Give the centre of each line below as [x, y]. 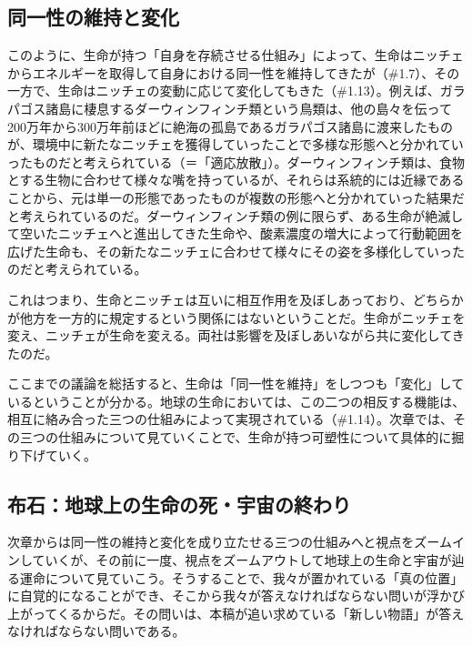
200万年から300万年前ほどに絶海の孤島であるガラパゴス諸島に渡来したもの [230, 126]
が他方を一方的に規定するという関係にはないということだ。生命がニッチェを [236, 317]
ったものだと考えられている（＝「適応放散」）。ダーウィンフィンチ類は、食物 [236, 161]
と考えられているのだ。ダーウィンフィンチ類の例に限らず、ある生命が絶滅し [236, 215]
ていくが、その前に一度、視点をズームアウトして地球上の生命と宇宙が [242, 560]
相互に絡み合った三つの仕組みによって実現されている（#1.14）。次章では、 [231, 419]
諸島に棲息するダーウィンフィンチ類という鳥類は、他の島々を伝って [249, 108]
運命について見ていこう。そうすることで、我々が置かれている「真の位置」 [241, 577]
